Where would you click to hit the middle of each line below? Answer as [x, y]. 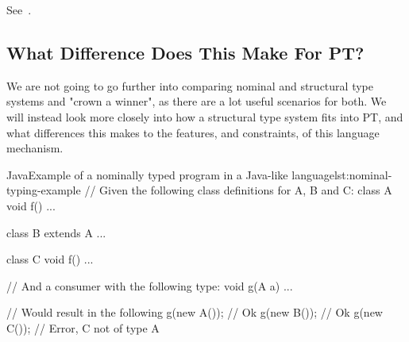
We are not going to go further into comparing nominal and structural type [190, 85]
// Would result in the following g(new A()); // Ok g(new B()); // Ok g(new [195, 312]
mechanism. [35, 148]
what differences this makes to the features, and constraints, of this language [193, 132]
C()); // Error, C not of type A [83, 327]
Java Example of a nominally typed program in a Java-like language [170, 174]
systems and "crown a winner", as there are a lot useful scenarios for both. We [197, 101]
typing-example [44, 190]
